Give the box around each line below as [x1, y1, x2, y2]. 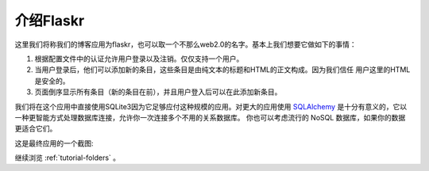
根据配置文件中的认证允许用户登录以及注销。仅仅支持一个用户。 [34, 54, 244, 63]
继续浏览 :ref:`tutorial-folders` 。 [14, 153, 121, 162]
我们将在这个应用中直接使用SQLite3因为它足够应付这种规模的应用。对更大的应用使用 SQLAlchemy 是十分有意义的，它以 [14, 101, 408, 111]
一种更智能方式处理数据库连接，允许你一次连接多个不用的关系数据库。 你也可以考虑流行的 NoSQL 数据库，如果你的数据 [14, 112, 406, 122]
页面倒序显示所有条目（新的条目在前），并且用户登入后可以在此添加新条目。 [34, 87, 282, 97]
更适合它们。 [14, 123, 57, 134]
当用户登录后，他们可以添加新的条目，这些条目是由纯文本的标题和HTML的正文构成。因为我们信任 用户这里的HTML [34, 65, 411, 74]
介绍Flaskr [14, 12, 85, 29]
